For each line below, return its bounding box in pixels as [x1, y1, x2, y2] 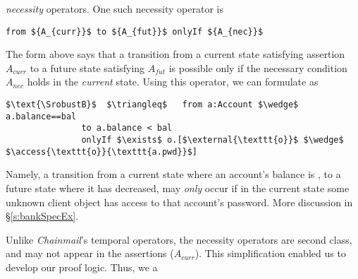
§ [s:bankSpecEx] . [6, 208, 79, 223]
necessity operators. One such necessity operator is [6, 1, 223, 16]
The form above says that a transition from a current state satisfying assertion [6, 47, 345, 61]
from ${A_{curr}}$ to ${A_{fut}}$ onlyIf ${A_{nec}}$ [6, 26, 264, 37]
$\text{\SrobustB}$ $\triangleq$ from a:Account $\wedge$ [6, 100, 299, 110]
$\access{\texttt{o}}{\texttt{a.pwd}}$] [6, 146, 198, 157]
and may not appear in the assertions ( [6, 246, 174, 261]
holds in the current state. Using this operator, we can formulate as [27, 74, 319, 89]
